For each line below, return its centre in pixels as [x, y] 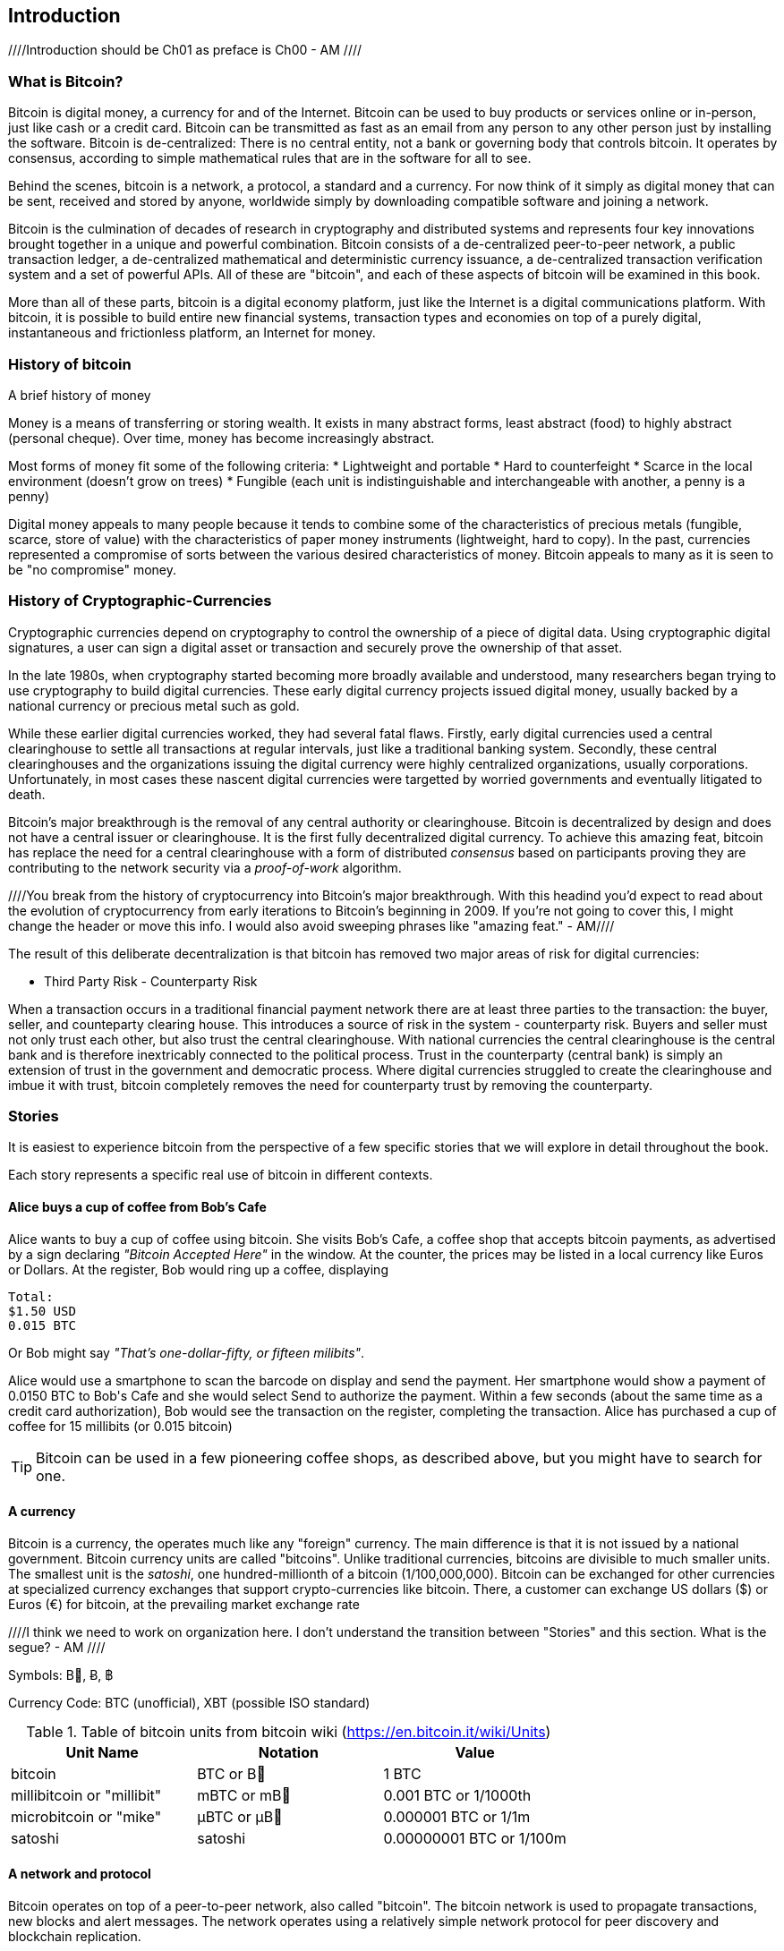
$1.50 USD [42, 1311]
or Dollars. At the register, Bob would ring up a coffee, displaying [198, 1269]
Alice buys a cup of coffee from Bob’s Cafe [137, 1207]
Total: [31, 1296]
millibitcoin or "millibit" [86, 1795]
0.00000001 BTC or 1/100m [475, 1838]
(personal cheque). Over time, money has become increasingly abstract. [222, 438]
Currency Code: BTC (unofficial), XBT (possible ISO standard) [189, 1702]
